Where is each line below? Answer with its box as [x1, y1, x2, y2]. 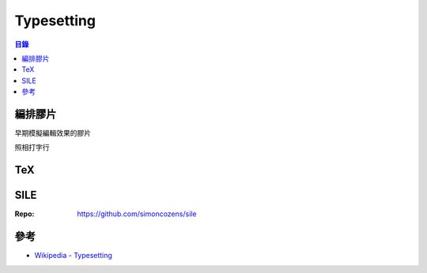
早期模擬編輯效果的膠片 [14, 129, 91, 138]
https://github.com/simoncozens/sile [77, 209, 197, 219]
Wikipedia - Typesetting [34, 251, 112, 260]
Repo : [14, 209, 35, 219]
